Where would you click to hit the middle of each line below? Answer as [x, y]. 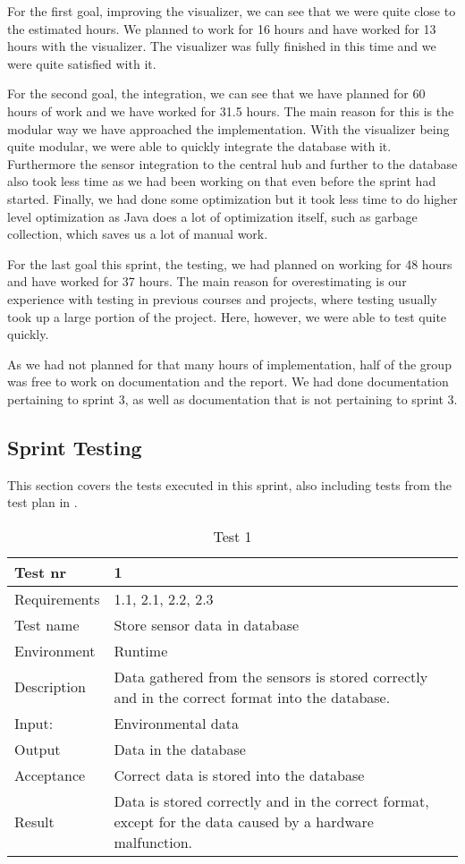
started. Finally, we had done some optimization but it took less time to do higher [232, 198]
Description [50, 687]
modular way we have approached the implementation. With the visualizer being [228, 128]
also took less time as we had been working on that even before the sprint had [222, 181]
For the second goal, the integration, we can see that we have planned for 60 [216, 93]
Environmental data [176, 723]
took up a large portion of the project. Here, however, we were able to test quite [227, 316]
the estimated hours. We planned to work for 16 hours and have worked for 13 [222, 28]
